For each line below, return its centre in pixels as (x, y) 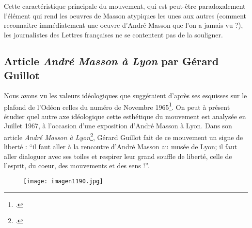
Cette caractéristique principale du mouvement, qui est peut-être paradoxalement (125, 6)
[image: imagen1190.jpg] (63, 182)
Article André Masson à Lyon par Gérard (111, 61)
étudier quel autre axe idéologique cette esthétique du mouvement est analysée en (125, 116)
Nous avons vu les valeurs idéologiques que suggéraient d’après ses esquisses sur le (126, 95)
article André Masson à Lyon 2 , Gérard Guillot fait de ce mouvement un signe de (124, 136)
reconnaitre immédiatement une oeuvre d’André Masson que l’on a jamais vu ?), (124, 25)
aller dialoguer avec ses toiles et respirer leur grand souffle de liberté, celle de (118, 156)
